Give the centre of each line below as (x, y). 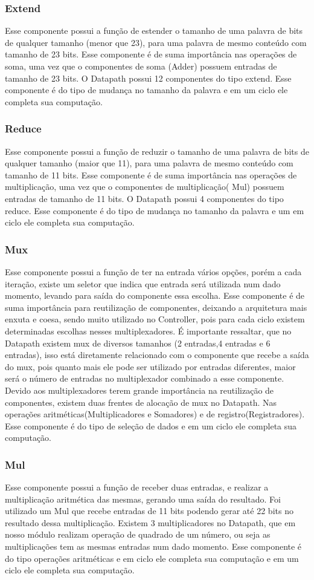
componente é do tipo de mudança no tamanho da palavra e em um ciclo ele (146, 90)
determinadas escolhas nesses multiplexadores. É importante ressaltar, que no (148, 331)
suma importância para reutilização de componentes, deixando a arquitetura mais (156, 307)
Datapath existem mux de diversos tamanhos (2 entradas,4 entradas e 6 (138, 343)
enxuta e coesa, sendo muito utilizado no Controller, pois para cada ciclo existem (155, 319)
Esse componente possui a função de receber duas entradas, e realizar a (137, 487)
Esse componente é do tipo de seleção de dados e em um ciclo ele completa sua (151, 425)
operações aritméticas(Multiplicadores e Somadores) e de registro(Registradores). (155, 414)
